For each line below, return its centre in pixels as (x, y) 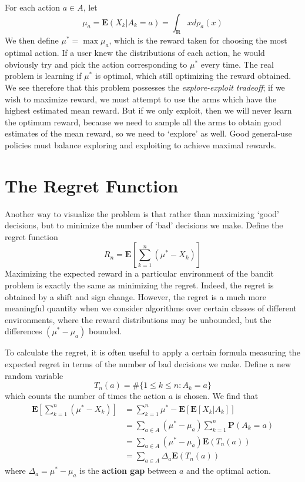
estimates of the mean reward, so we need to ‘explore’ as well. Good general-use (148, 133)
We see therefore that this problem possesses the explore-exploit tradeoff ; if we (145, 87)
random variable (34, 375)
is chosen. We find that (217, 396)
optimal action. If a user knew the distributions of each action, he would (135, 53)
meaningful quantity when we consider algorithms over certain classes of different (151, 308)
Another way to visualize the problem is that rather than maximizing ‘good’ (142, 213)
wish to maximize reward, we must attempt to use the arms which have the (141, 99)
